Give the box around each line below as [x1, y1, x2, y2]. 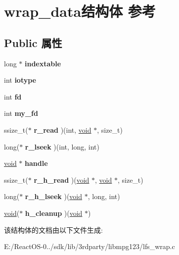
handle [25, 158, 48, 168]
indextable [25, 58, 61, 68]
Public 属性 [4, 35, 62, 50]
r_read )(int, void [34, 124, 91, 135]
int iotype [4, 75, 37, 85]
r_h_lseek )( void [25, 191, 83, 202]
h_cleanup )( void [25, 207, 83, 218]
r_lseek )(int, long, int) [25, 141, 99, 152]
